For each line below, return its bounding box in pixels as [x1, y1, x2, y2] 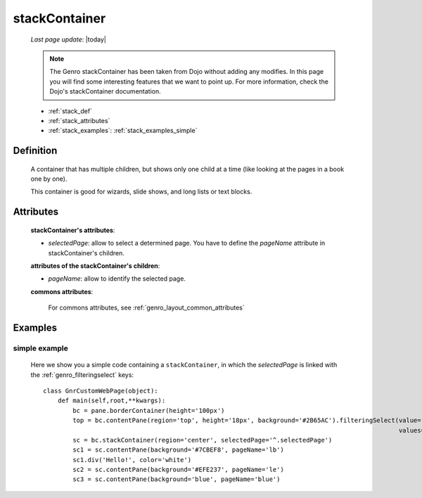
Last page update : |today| [30, 35, 107, 44]
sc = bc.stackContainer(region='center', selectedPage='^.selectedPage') [72, 436, 333, 444]
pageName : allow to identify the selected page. [48, 274, 186, 283]
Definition [13, 145, 58, 157]
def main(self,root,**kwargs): [57, 397, 166, 404]
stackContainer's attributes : [30, 226, 115, 234]
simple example [13, 343, 68, 353]
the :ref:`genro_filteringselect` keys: [30, 370, 134, 379]
